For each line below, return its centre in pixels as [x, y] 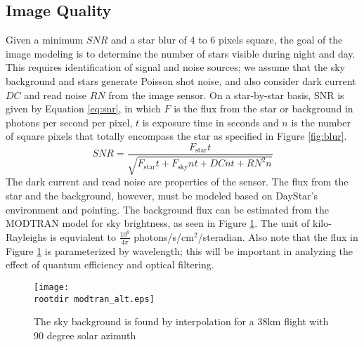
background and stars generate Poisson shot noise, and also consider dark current [181, 80]
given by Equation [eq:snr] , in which [83, 109]
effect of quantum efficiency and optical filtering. [110, 264]
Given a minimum [45, 40]
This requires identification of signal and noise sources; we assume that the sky [175, 67]
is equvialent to [83, 236]
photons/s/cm [164, 236]
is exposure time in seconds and [210, 122]
